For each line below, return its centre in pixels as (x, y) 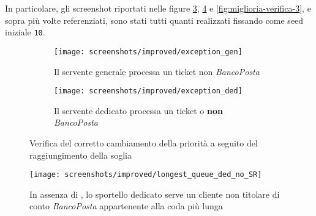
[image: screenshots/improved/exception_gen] (148, 52)
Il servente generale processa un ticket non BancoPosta (157, 71)
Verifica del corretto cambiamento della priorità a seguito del (144, 142)
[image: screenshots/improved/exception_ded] (148, 91)
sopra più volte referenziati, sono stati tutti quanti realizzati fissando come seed (154, 20)
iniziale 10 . (25, 32)
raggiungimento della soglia (81, 155)
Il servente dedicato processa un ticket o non (138, 110)
